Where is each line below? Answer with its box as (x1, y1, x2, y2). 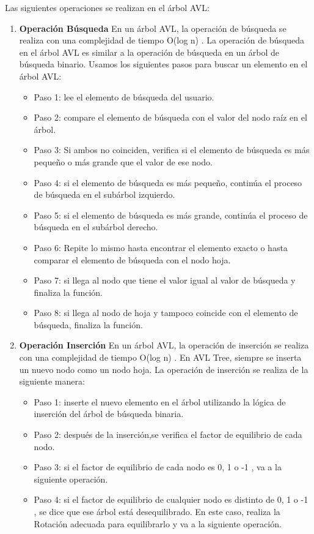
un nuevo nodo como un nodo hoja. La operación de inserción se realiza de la (19, 363, 309, 375)
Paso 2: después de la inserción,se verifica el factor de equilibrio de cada (34, 428, 302, 441)
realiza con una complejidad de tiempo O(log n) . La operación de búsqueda (19, 34, 305, 47)
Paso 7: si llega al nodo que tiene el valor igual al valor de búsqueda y (34, 274, 296, 287)
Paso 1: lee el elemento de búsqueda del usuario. (34, 90, 214, 103)
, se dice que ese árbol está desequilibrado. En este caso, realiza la (34, 505, 280, 517)
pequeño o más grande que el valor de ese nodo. (34, 155, 213, 168)
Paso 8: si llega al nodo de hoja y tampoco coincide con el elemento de (34, 306, 298, 319)
